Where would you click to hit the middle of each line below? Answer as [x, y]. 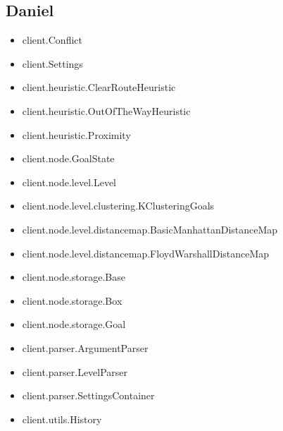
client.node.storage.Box [72, 300]
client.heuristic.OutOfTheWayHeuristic [106, 110]
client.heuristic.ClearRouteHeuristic [99, 87]
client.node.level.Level [69, 182]
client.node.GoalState [68, 158]
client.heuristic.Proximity [76, 134]
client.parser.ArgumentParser [85, 347]
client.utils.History [62, 419]
